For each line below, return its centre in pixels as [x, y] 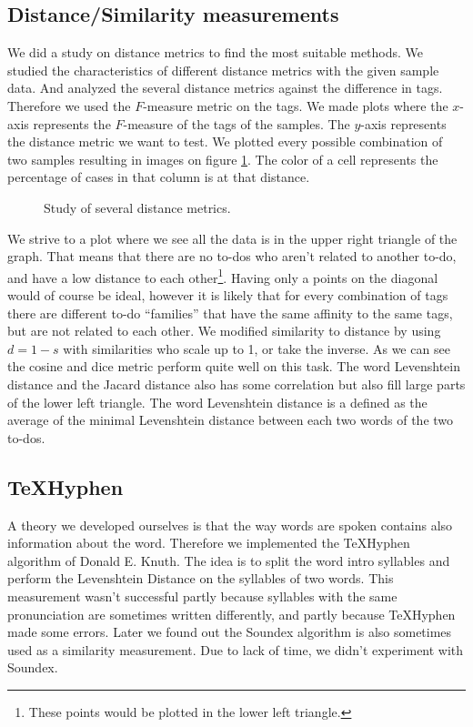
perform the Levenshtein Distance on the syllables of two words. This [201, 578]
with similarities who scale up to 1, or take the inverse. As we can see [257, 348]
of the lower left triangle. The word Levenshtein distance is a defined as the [217, 402]
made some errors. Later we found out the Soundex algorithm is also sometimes [230, 632]
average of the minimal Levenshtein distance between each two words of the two [231, 420]
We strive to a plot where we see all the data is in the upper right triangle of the [232, 238]
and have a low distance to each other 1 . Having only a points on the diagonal [223, 276]
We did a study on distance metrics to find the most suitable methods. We [216, 52]
